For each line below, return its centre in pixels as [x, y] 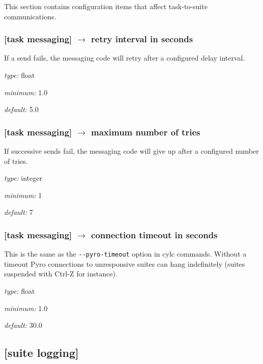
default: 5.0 [21, 109]
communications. [30, 16]
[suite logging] [41, 353]
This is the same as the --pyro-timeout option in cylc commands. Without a [125, 254]
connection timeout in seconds [154, 234]
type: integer [23, 178]
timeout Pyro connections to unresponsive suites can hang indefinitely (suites [125, 263]
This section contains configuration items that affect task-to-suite [106, 6]
